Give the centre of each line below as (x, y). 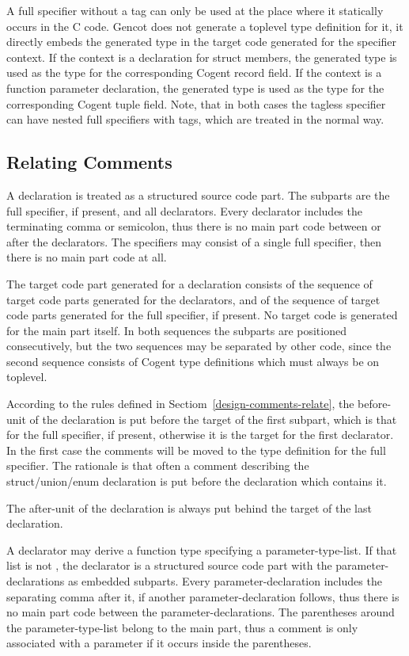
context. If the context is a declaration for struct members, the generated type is (202, 57)
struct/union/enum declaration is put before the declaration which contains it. (197, 481)
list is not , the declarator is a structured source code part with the (169, 565)
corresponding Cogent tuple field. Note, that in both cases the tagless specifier (196, 103)
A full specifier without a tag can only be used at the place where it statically (195, 10)
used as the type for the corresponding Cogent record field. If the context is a (194, 72)
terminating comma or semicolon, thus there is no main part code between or (194, 226)
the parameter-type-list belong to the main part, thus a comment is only (182, 627)
